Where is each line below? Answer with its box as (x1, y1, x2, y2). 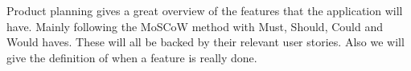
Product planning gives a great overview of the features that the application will (6, 2, 403, 18)
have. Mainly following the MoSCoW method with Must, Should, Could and (6, 18, 383, 34)
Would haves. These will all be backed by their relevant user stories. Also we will (6, 34, 405, 50)
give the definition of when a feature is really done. (6, 49, 257, 65)
